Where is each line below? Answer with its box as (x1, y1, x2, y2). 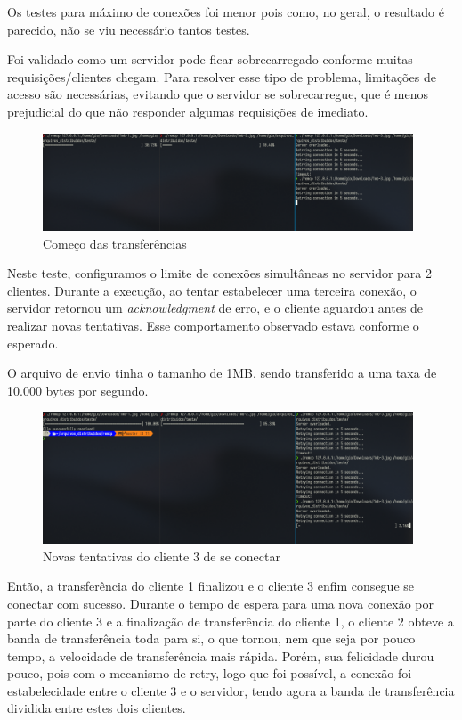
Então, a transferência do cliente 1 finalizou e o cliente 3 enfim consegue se (7, 577, 415, 595)
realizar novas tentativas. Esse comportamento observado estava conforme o (7, 316, 419, 335)
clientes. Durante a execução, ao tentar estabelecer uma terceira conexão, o (7, 281, 417, 299)
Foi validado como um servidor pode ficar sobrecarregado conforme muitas (7, 50, 413, 69)
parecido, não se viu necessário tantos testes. (7, 20, 250, 38)
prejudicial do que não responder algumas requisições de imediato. (7, 102, 369, 120)
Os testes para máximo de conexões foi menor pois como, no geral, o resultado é (7, 3, 444, 20)
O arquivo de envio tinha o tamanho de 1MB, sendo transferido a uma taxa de (7, 364, 437, 382)
